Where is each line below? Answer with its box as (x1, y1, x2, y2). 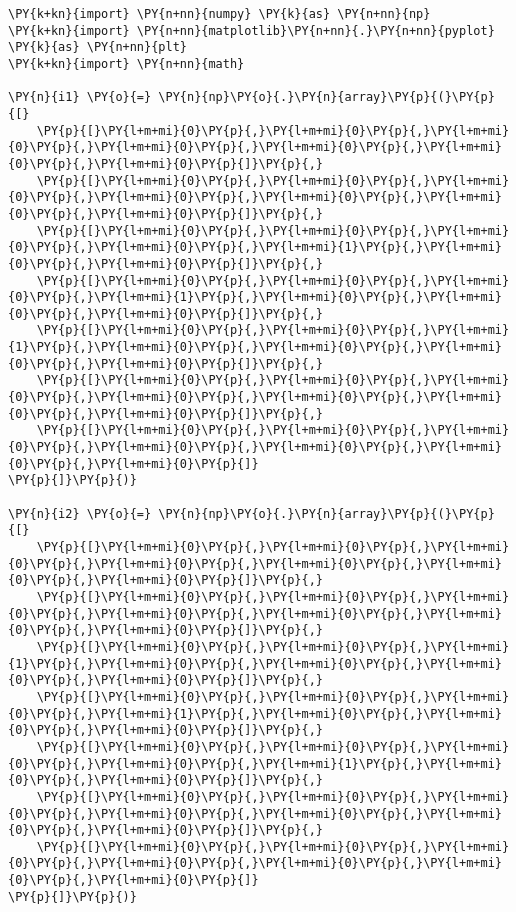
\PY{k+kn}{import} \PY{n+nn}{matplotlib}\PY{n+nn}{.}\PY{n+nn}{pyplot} (8, 23, 495, 38)
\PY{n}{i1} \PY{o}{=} (8, 90, 152, 105)
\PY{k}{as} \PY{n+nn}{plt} (8, 40, 187, 55)
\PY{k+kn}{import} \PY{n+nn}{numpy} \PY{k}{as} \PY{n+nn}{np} (8, 7, 431, 21)
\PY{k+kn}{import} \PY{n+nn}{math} (8, 56, 245, 71)
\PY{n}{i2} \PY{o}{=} (8, 506, 152, 521)
